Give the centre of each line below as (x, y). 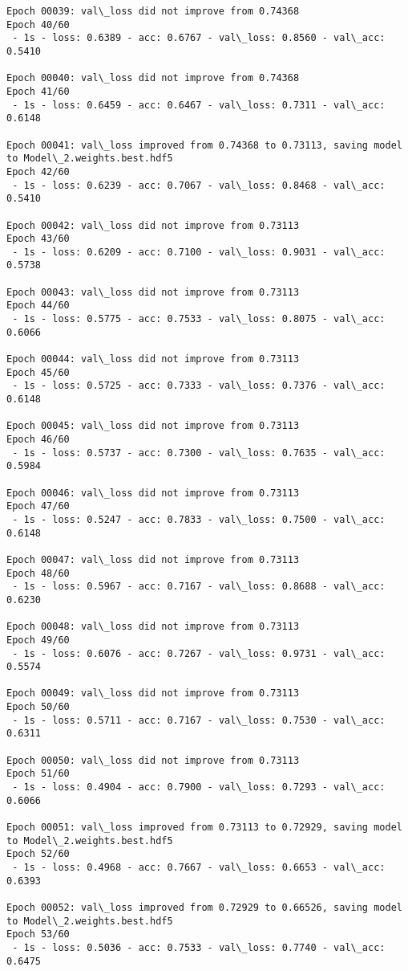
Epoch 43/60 (38, 239)
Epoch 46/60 (38, 439)
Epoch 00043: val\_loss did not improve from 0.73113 (153, 292)
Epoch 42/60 (38, 171)
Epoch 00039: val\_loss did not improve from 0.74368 (153, 11)
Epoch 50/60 (38, 707)
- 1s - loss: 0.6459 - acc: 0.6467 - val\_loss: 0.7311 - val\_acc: (199, 105)
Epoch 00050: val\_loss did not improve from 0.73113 (153, 760)
